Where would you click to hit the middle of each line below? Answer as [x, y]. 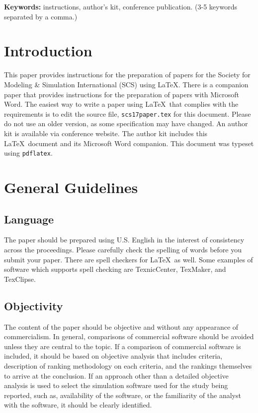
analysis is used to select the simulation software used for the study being [116, 385]
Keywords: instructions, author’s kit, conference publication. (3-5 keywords [121, 6]
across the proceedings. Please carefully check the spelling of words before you [123, 249]
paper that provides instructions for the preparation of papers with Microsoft [122, 94]
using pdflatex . [28, 153]
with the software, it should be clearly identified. [78, 405]
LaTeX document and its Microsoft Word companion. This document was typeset [129, 143]
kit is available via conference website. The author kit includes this [106, 133]
